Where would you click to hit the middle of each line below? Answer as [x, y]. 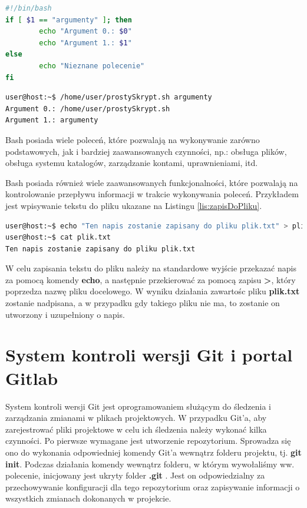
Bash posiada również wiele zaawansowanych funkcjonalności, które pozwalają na [152, 182]
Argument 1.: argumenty [52, 120]
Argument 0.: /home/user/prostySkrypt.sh [88, 109]
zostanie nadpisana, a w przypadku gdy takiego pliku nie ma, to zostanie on [143, 303]
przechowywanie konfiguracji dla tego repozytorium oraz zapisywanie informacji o [153, 487]
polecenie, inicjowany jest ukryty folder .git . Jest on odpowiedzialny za [135, 475]
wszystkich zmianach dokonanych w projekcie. [88, 498]
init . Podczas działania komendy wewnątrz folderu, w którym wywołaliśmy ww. [150, 464]
